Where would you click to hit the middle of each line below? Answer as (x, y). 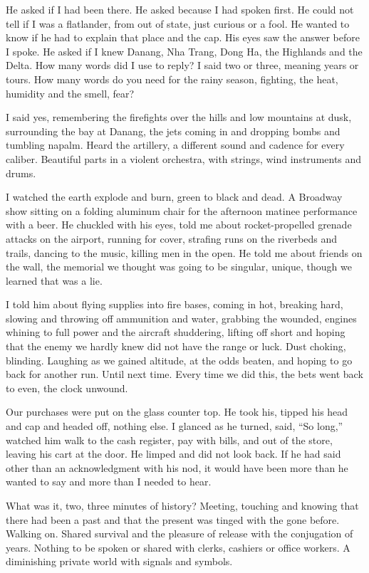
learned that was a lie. (54, 280)
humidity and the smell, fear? (70, 93)
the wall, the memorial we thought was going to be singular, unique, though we (179, 267)
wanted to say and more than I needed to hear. (109, 482)
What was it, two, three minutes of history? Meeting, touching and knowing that (182, 505)
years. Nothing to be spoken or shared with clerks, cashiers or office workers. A (178, 547)
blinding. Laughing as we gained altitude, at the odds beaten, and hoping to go (179, 360)
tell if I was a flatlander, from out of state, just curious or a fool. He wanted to (178, 23)
